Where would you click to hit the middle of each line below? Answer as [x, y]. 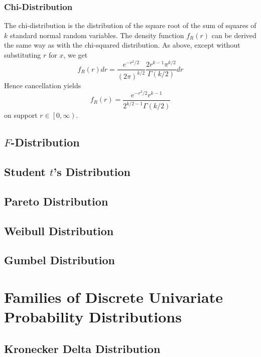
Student [25, 172]
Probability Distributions [93, 317]
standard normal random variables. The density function [97, 35]
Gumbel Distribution [59, 260]
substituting [23, 55]
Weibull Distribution [59, 230]
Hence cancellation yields [43, 85]
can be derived [234, 35]
